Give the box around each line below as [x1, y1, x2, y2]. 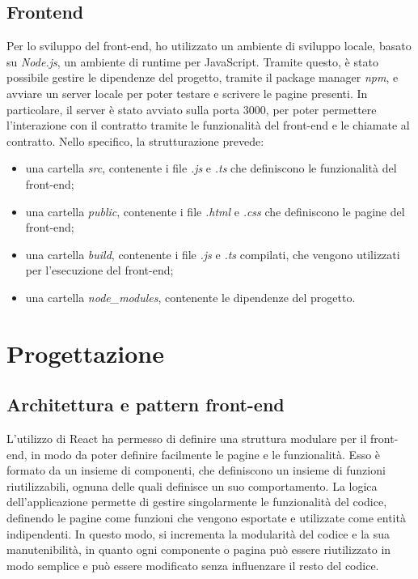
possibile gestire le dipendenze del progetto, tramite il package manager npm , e [6, 69, 399, 86]
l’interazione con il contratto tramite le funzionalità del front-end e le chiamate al [6, 117, 410, 134]
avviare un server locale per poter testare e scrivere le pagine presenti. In [6, 84, 368, 101]
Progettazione [6, 336, 164, 369]
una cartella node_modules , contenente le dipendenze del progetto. [25, 288, 356, 305]
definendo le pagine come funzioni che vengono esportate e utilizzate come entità [6, 509, 406, 526]
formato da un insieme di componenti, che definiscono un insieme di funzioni [6, 462, 386, 479]
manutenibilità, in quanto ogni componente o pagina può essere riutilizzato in [6, 541, 391, 558]
